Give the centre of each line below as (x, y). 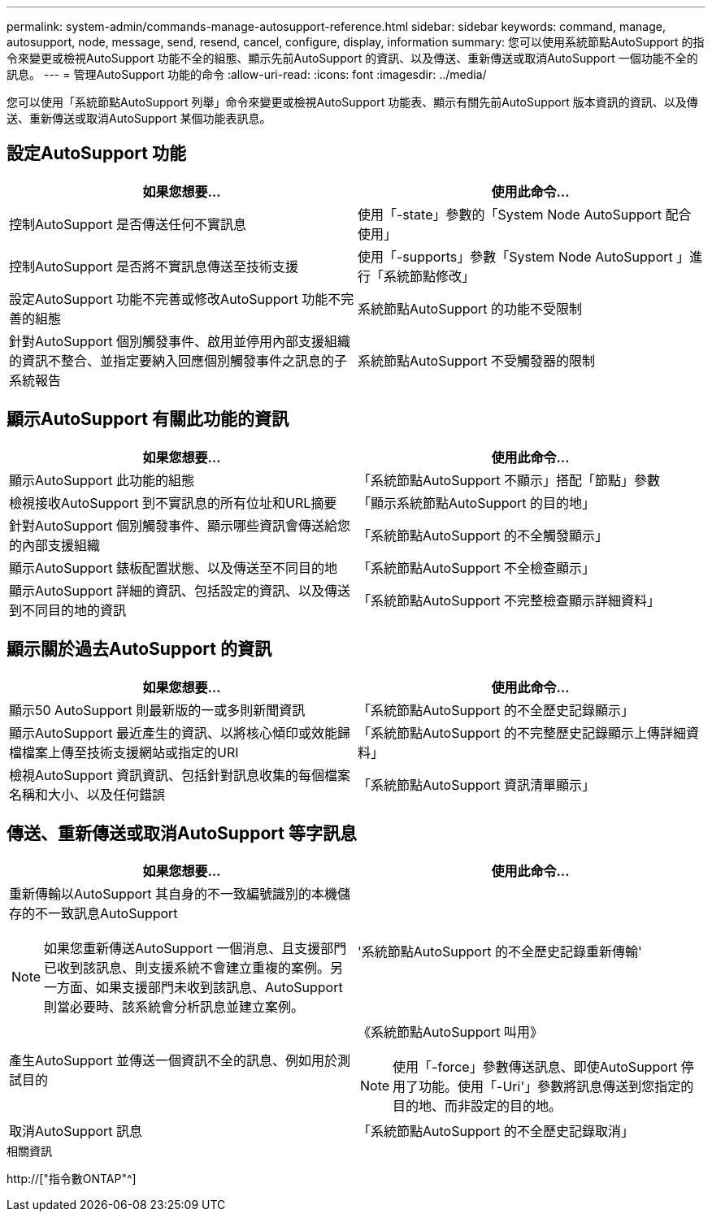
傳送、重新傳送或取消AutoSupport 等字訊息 (182, 833)
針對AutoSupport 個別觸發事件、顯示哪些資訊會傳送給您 (180, 525)
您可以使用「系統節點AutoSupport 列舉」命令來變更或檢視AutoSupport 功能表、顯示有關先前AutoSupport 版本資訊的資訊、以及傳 (352, 102)
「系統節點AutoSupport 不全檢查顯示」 (477, 568)
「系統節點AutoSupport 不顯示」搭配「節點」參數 (509, 480)
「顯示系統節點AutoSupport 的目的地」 (477, 503)
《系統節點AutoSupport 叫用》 (451, 1032)
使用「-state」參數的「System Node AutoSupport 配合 (525, 214)
